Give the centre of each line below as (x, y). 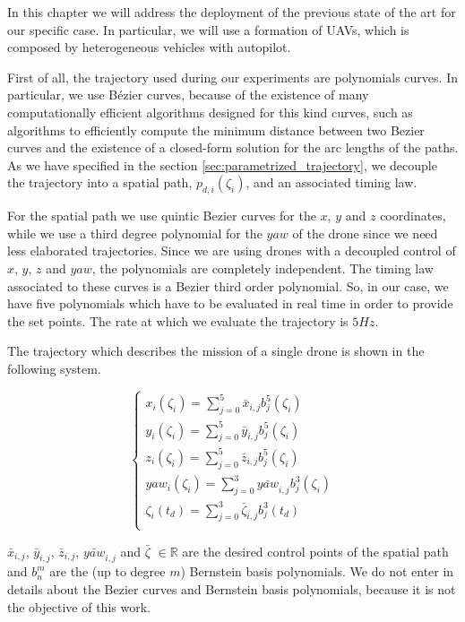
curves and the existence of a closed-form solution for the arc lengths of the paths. (233, 147)
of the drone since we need (365, 233)
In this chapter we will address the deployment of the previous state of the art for (232, 12)
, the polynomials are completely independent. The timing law (263, 268)
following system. (54, 368)
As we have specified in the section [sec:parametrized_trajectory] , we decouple (222, 164)
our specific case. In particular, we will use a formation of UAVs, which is (208, 29)
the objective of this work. (79, 606)
